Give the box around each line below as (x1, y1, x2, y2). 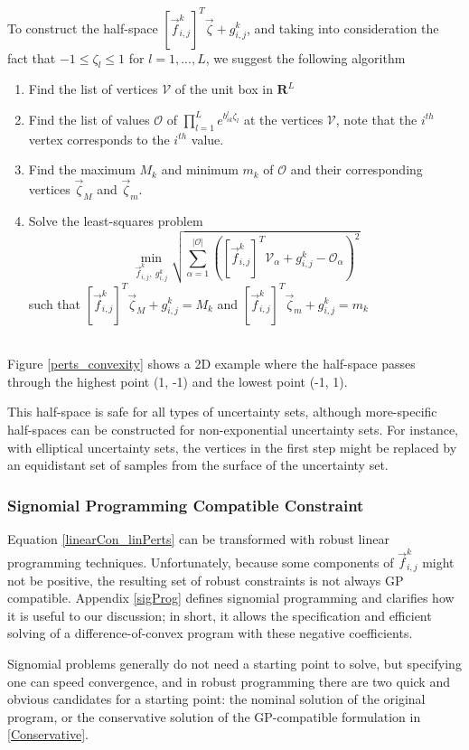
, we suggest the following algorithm (205, 48, 406, 67)
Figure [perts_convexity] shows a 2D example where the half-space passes (7, 354, 416, 373)
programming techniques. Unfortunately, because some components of (7, 552, 394, 571)
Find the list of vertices (28, 80, 158, 98)
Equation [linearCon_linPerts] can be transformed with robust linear (7, 529, 389, 548)
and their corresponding (290, 160, 423, 179)
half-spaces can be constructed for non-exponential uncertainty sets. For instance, (7, 419, 458, 438)
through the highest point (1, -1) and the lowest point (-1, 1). (7, 371, 348, 390)
